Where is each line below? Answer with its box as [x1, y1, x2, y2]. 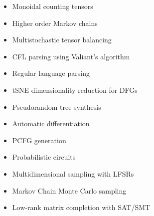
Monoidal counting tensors [12, 1, 93, 11]
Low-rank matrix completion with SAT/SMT [12, 202, 151, 213]
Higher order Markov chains [12, 17, 98, 28]
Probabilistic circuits [12, 152, 76, 162]
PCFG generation [12, 135, 66, 145]
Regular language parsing [12, 68, 90, 78]
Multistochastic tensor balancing [12, 34, 112, 45]
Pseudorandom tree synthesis [12, 101, 101, 112]
